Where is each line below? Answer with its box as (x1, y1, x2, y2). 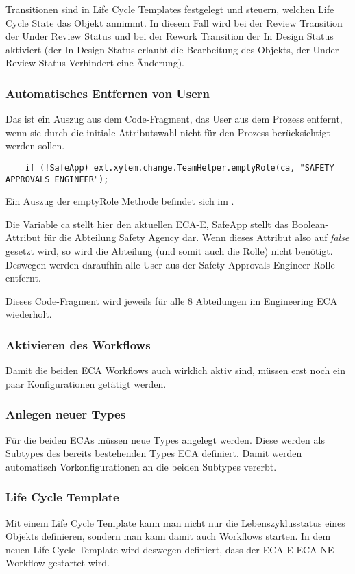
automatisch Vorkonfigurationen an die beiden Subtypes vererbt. (5, 459, 277, 473)
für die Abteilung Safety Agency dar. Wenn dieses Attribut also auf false (44, 230, 350, 245)
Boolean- (291, 216, 329, 231)
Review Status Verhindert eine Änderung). (5, 55, 184, 70)
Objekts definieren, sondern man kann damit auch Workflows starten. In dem (5, 529, 331, 543)
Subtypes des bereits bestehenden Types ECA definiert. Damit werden (5, 446, 302, 460)
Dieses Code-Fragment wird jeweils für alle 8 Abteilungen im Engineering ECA (5, 293, 338, 308)
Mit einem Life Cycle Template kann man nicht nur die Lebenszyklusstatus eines (5, 515, 345, 529)
